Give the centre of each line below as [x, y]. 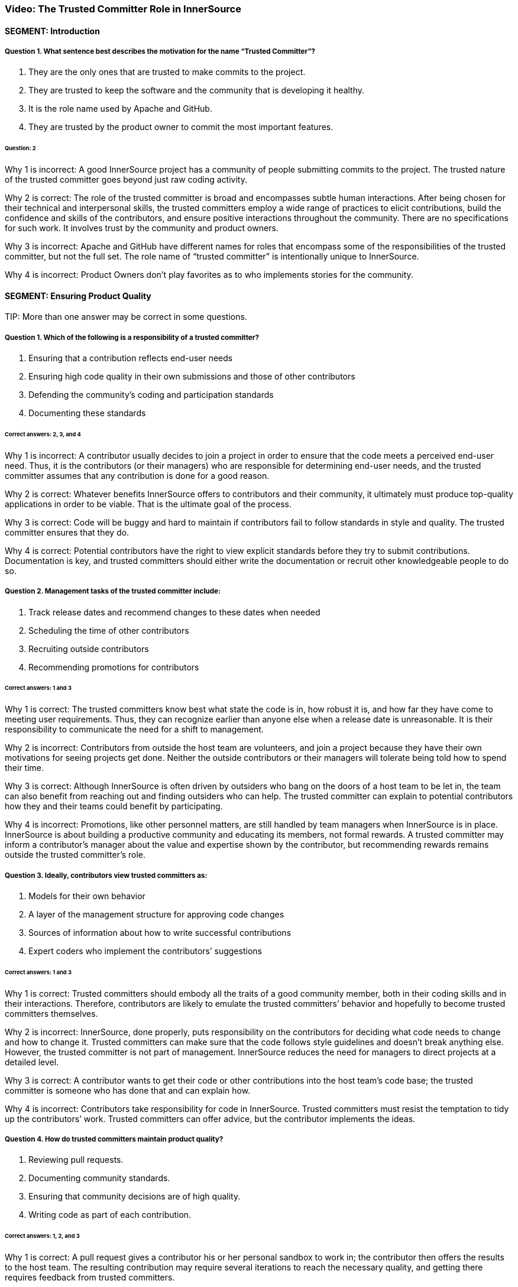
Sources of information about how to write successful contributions [160, 933]
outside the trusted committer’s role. [75, 855]
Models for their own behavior [87, 896]
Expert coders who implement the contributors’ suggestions [145, 951]
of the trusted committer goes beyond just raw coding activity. [126, 180]
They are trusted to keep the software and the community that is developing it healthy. [197, 90]
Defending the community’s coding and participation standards [151, 395]
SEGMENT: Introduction [52, 31]
